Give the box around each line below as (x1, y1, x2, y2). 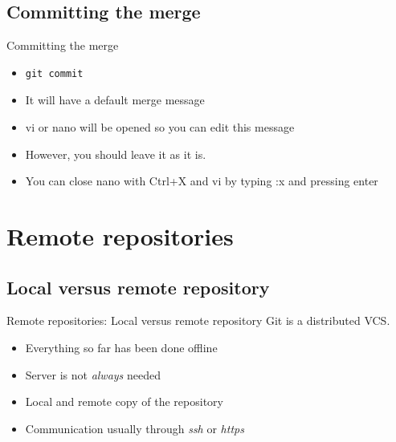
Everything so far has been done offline (25, 339, 218, 355)
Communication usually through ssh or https (25, 420, 244, 436)
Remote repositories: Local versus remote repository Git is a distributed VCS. (6, 312, 390, 329)
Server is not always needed (25, 366, 161, 383)
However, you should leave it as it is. (25, 145, 206, 162)
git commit (25, 67, 84, 79)
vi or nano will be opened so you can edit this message (25, 118, 295, 135)
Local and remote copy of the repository (25, 393, 223, 410)
